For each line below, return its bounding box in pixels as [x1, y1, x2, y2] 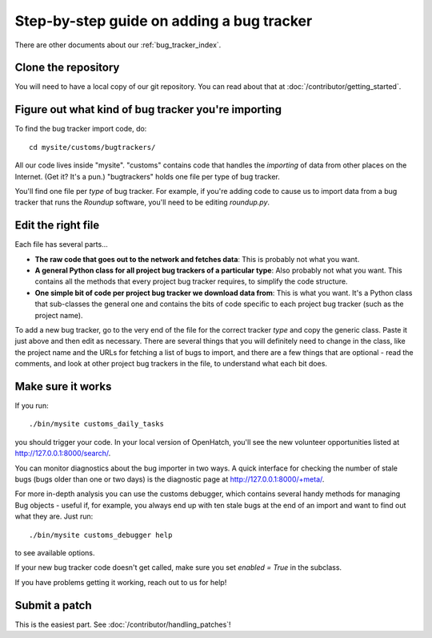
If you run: [14, 401, 49, 410]
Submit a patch [14, 598, 92, 612]
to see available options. [14, 547, 95, 557]
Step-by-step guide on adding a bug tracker [14, 12, 313, 30]
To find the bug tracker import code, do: [14, 124, 147, 134]
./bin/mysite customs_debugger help [29, 530, 173, 539]
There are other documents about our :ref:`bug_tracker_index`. [14, 40, 222, 50]
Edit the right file [14, 219, 100, 232]
